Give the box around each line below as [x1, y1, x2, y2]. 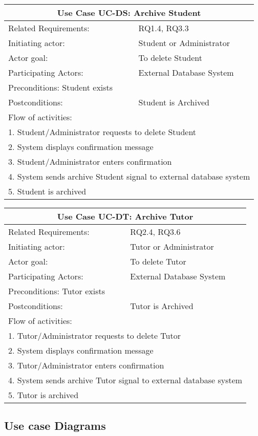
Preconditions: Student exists [8, 81, 113, 93]
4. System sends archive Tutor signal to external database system [8, 374, 243, 386]
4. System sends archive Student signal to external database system [8, 170, 250, 182]
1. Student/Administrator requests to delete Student [8, 126, 197, 138]
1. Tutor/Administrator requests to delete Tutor [8, 330, 181, 341]
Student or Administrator [138, 37, 230, 49]
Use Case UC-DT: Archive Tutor [57, 210, 193, 222]
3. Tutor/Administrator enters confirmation [8, 359, 164, 371]
